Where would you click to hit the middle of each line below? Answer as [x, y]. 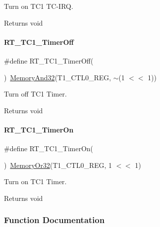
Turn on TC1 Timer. [35, 181]
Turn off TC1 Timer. [35, 94]
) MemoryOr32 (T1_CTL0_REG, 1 [58, 165]
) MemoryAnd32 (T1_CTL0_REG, [58, 77]
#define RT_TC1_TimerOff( [49, 60]
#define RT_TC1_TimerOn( [49, 148]
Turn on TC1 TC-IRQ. [39, 6]
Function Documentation [54, 220]
